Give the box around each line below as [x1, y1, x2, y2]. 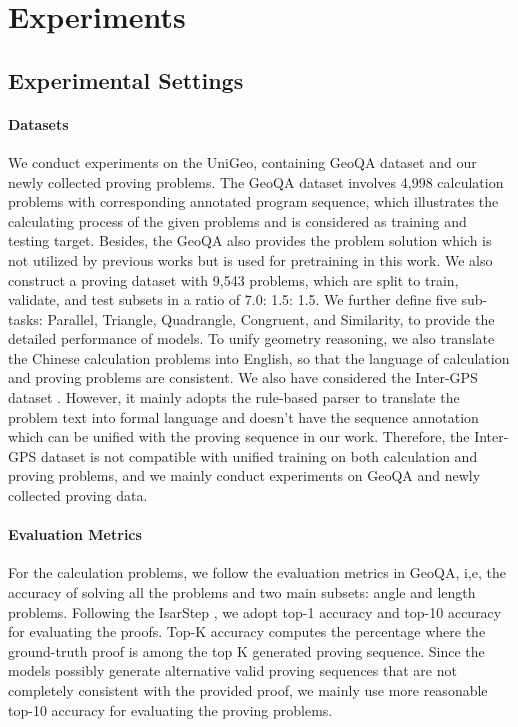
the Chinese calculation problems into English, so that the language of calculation [8, 347, 510, 368]
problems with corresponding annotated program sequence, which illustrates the [8, 191, 499, 212]
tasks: [8, 308, 43, 329]
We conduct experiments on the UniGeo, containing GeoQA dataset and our [8, 151, 477, 172]
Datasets [8, 113, 69, 134]
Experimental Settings [8, 64, 244, 95]
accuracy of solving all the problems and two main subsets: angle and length [8, 582, 476, 603]
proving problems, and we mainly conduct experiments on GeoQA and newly [8, 465, 481, 486]
